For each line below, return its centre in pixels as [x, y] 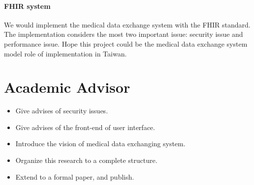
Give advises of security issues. [62, 111]
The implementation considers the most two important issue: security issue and [124, 34]
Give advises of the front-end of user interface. [85, 127]
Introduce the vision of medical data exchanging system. [100, 144]
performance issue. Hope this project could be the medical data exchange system [126, 43]
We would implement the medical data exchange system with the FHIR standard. [127, 24]
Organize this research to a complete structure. [86, 160]
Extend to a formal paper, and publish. [75, 176]
